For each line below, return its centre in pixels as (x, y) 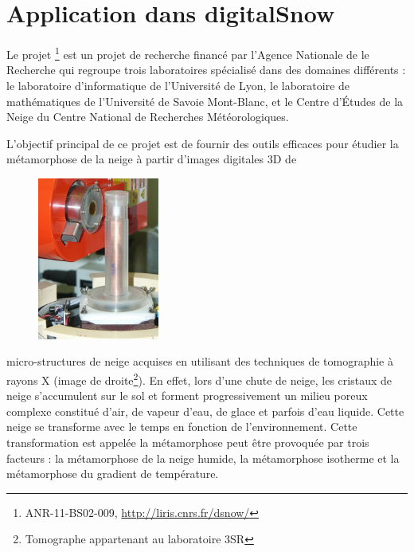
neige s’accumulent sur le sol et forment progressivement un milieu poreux (187, 395)
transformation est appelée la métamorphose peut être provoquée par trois (188, 442)
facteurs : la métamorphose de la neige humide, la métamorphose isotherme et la (203, 458)
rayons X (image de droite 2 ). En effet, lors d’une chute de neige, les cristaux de (199, 378)
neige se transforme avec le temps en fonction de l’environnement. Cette (182, 427)
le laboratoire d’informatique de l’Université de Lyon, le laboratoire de (178, 85)
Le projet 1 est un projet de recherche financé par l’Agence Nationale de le (188, 53)
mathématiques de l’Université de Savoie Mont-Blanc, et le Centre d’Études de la (205, 101)
